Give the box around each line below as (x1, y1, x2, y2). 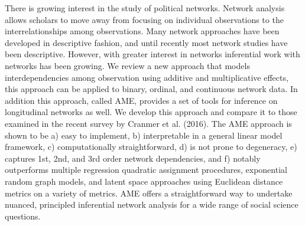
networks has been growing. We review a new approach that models (5, 59, 250, 71)
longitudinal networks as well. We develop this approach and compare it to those (5, 106, 297, 118)
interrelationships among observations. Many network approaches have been (5, 25, 280, 37)
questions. (5, 209, 41, 222)
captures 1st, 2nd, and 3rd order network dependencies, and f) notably (5, 152, 261, 164)
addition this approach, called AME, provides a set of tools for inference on (5, 94, 278, 106)
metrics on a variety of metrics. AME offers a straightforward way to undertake (5, 186, 293, 199)
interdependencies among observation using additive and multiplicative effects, (5, 71, 288, 83)
